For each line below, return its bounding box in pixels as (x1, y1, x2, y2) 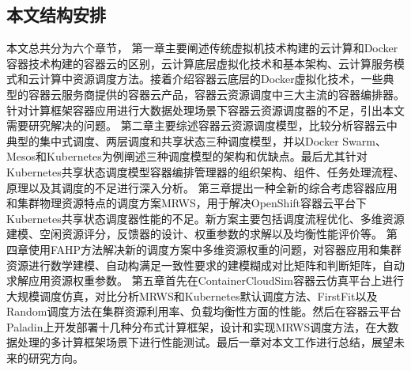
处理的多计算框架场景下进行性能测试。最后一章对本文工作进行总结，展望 (17, 334, 394, 350)
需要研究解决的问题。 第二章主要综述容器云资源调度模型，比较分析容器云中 (6, 117, 398, 134)
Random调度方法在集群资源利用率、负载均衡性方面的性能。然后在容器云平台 (6, 303, 402, 320)
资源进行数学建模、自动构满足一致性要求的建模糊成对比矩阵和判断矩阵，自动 (6, 256, 405, 273)
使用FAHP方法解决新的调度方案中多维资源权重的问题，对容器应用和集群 (28, 240, 402, 257)
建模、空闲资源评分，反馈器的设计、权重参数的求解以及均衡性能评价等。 (6, 225, 383, 242)
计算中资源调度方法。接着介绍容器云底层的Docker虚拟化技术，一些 (39, 70, 383, 87)
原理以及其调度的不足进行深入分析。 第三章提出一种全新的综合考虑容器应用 (6, 179, 398, 195)
